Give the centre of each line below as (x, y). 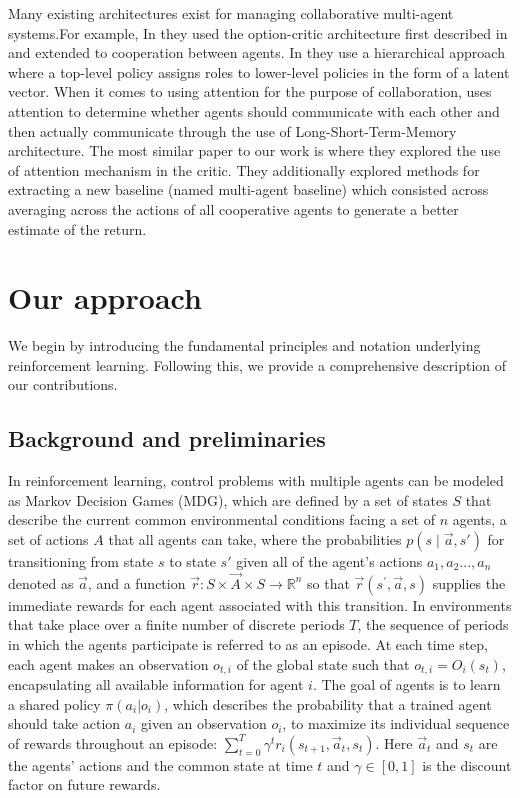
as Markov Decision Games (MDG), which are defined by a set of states (228, 499)
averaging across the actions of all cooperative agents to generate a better (233, 208)
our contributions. (63, 384)
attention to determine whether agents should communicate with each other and (254, 110)
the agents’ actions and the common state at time (160, 764)
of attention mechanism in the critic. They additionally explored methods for (244, 169)
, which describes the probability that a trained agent (328, 703)
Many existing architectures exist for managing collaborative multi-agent (231, 13)
